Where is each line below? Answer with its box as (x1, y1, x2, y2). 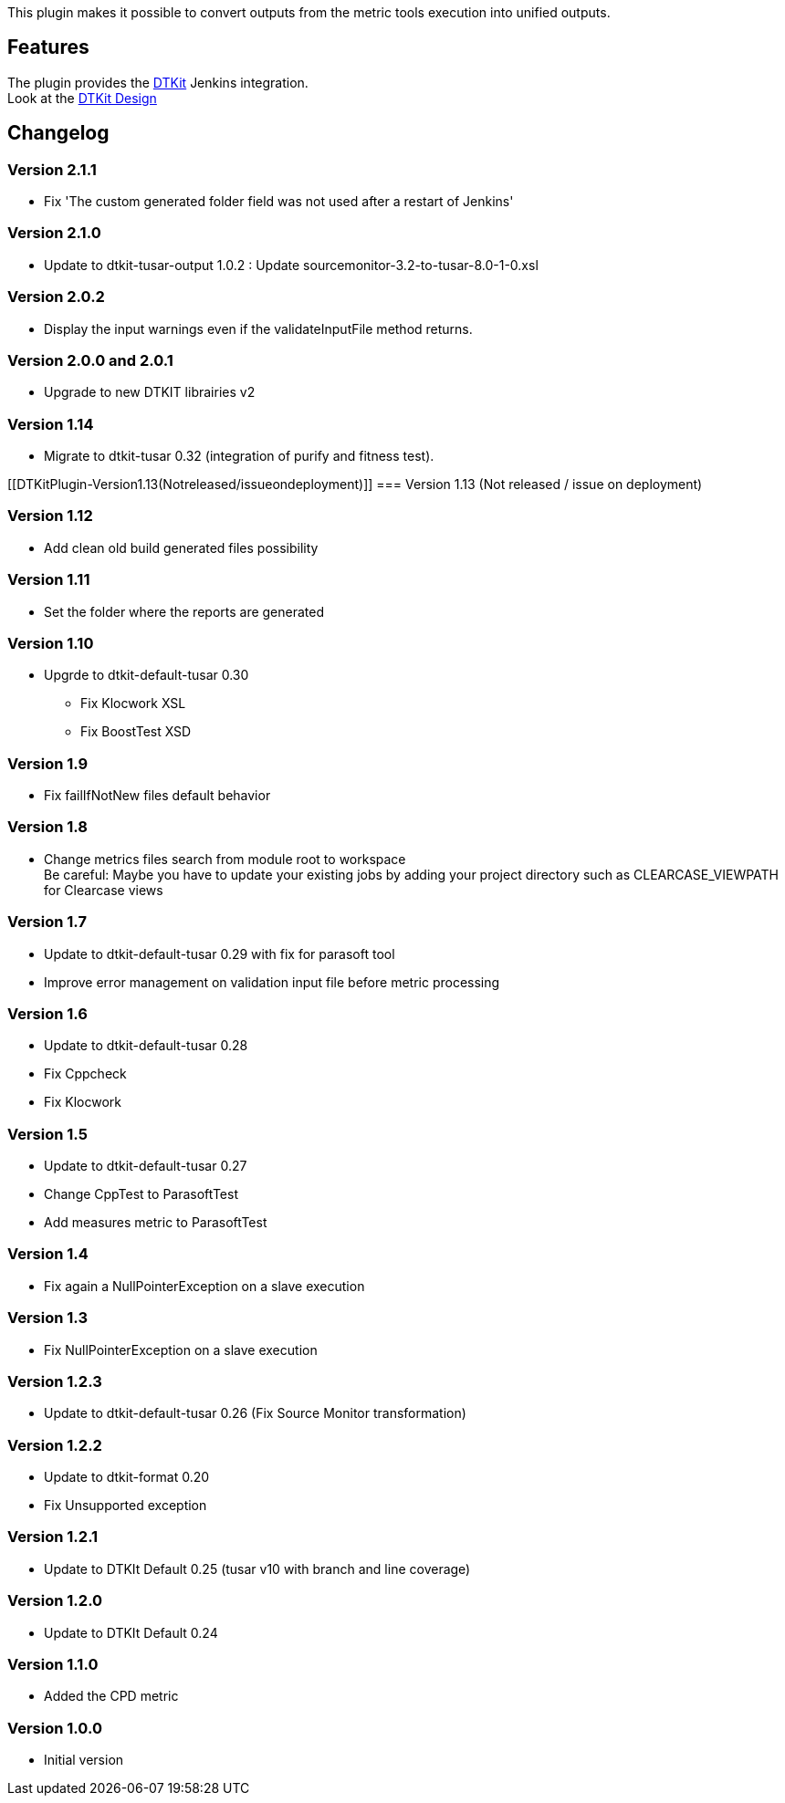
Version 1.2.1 (7, 1527, 99, 1547)
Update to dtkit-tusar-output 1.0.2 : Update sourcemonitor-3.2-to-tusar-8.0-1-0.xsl (44, 256, 539, 273)
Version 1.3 (7, 1308, 89, 1328)
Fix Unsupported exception (44, 1497, 207, 1514)
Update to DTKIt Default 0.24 (44, 1624, 218, 1641)
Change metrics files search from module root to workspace (44, 850, 406, 867)
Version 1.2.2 (7, 1435, 102, 1454)
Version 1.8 (7, 818, 89, 837)
